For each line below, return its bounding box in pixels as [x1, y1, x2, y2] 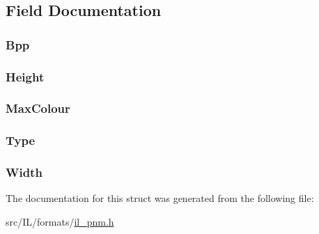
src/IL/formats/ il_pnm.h [6, 214, 114, 228]
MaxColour [6, 100, 70, 117]
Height [6, 68, 45, 85]
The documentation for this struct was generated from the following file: [6, 191, 314, 205]
